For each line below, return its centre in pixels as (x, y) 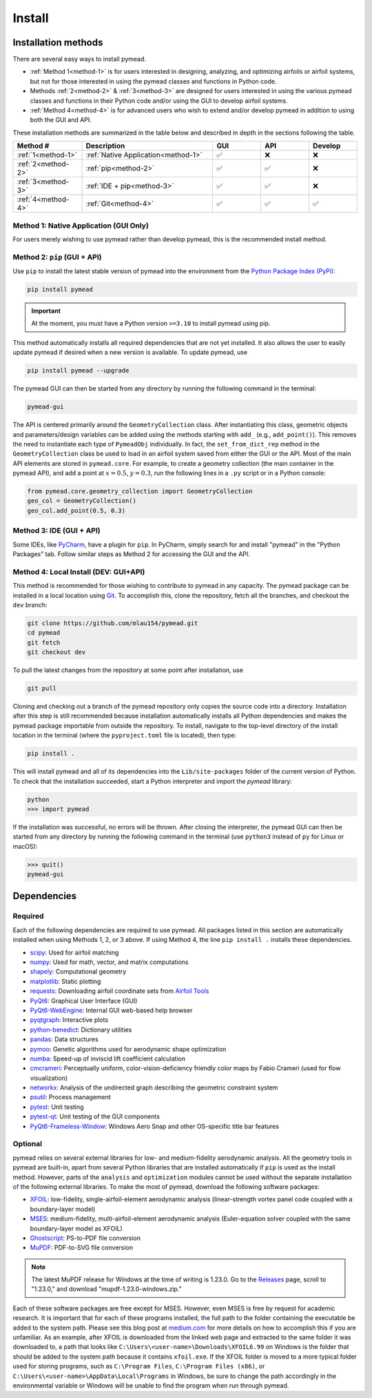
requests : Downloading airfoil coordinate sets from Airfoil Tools (120, 991)
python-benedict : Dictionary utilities (81, 1030)
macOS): (25, 846)
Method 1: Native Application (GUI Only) (81, 226)
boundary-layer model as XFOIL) (76, 1228)
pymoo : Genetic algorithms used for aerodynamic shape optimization (128, 1049)
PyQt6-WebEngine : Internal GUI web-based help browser (111, 1010)
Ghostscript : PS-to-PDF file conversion (85, 1238)
